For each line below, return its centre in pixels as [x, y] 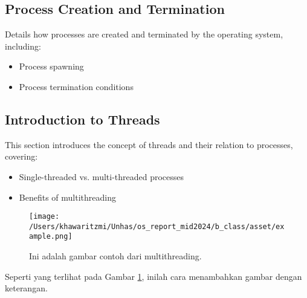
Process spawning [51, 66]
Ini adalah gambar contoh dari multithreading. [115, 256]
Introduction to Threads [82, 119]
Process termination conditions [76, 86]
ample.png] [51, 237]
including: [23, 46]
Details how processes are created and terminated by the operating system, [144, 34]
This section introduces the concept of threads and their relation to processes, [149, 144]
